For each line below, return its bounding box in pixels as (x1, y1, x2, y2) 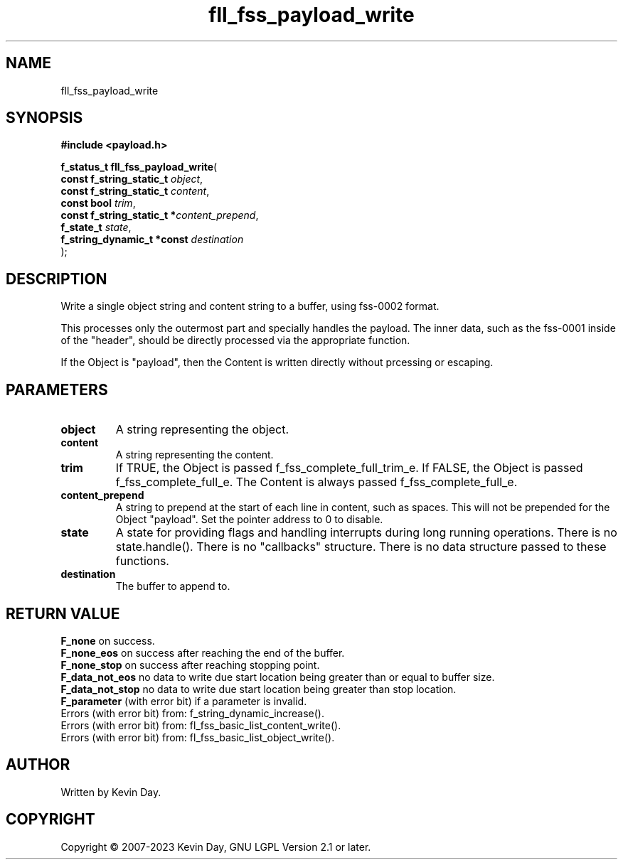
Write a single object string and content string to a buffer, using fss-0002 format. (60, 300, 440, 313)
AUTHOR (6, 756, 70, 774)
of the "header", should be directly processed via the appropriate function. (60, 334, 410, 347)
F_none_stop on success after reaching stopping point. (60, 658, 320, 671)
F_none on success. (60, 634, 155, 647)
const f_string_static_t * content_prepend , (60, 209, 259, 222)
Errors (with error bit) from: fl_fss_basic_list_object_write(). (60, 731, 335, 743)
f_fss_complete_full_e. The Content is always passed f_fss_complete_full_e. (115, 475, 518, 490)
